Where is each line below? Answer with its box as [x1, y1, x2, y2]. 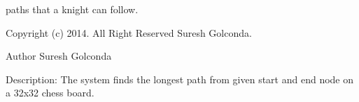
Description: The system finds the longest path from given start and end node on [6, 71, 354, 86]
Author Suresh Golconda [6, 49, 112, 63]
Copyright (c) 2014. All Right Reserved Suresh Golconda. [6, 25, 252, 40]
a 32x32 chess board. [6, 85, 94, 100]
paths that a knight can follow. [6, 2, 139, 16]
